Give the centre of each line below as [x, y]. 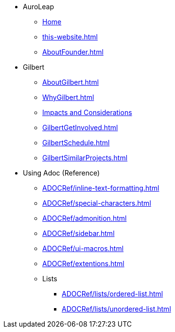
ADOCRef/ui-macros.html [83, 248]
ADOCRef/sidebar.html [79, 233]
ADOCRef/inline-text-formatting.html [101, 188]
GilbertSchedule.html [76, 143]
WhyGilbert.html [68, 97]
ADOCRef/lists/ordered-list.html [113, 294]
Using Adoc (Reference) [61, 173]
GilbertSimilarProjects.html [85, 158]
